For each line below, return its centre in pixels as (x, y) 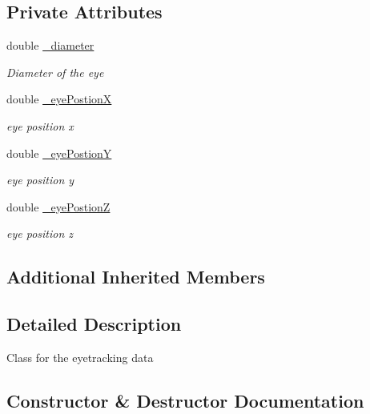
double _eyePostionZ (58, 206)
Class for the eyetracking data (80, 357)
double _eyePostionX (59, 99)
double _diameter (50, 45)
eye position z (40, 233)
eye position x (40, 125)
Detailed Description (94, 324)
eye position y (40, 180)
